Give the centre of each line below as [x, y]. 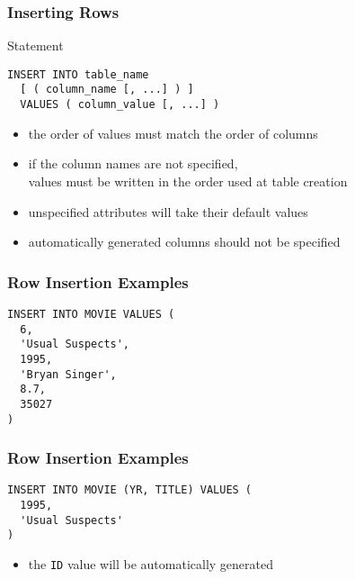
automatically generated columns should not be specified [184, 242]
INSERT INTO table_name [78, 74]
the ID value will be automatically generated [151, 564]
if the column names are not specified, [133, 163]
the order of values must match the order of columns [173, 133]
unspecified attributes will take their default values [168, 211]
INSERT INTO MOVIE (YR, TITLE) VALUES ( [130, 490]
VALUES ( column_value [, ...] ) [120, 105]
